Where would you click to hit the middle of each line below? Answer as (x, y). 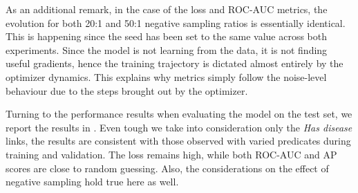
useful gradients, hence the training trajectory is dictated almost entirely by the (175, 63)
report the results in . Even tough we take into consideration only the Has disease (179, 127)
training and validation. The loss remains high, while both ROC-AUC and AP (171, 154)
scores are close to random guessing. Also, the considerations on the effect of (167, 168)
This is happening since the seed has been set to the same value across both (166, 36)
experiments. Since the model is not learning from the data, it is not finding (167, 49)
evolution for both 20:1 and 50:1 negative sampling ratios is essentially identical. (176, 22)
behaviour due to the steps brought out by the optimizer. (127, 90)
